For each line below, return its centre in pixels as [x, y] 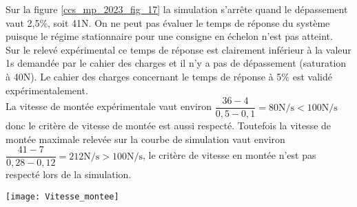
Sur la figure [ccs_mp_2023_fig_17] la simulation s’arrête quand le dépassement [177, 9]
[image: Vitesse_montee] [62, 197]
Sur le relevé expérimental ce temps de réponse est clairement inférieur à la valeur [178, 49]
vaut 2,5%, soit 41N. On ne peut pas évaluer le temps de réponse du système [168, 22]
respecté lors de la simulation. [69, 174]
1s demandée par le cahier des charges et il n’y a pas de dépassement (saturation [176, 63]
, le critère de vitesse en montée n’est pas [229, 155]
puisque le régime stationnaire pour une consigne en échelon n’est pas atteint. [169, 36]
